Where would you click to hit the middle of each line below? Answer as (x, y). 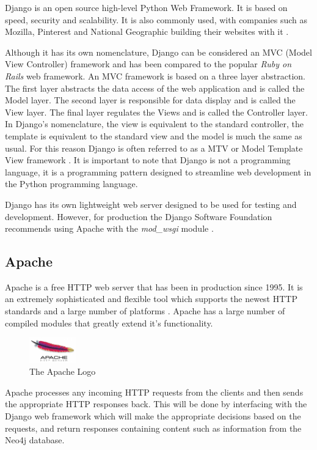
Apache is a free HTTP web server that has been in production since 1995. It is (154, 286)
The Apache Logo (63, 371)
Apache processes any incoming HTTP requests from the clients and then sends (154, 392)
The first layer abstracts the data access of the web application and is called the (155, 88)
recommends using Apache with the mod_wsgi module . (109, 228)
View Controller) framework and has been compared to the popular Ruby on (148, 64)
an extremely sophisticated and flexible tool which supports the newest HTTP (151, 299)
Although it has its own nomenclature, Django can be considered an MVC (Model (158, 52)
